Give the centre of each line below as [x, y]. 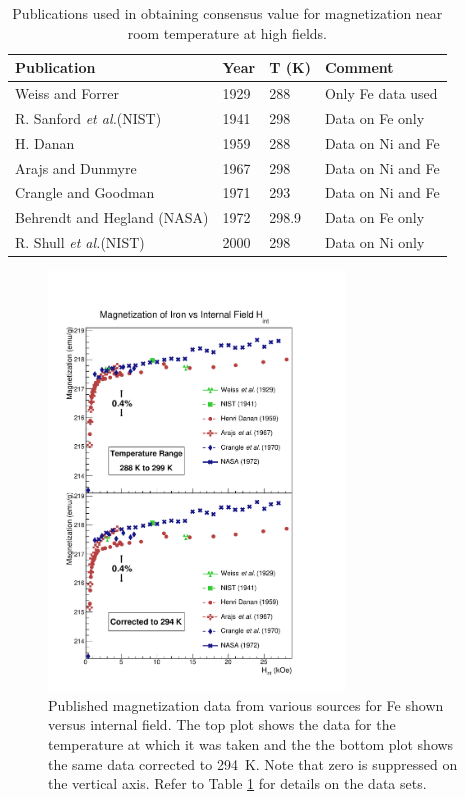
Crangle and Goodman [85, 192]
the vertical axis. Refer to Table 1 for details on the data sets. [237, 783]
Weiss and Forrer [67, 93]
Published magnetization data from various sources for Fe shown [246, 704]
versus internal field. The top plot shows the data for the [222, 724]
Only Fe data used [381, 93]
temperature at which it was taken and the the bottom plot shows [251, 743]
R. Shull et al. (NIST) [80, 242]
